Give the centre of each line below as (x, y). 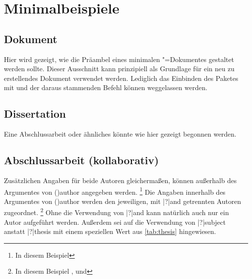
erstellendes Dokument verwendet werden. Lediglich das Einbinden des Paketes (121, 78)
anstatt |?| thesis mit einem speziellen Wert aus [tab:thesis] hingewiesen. (110, 231)
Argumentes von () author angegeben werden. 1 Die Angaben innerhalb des (115, 191)
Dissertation (35, 114)
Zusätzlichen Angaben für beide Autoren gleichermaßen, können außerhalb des (120, 180)
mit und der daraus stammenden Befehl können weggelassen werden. (106, 87)
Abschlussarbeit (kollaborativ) (81, 160)
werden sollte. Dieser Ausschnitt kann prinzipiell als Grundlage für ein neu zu (119, 69)
